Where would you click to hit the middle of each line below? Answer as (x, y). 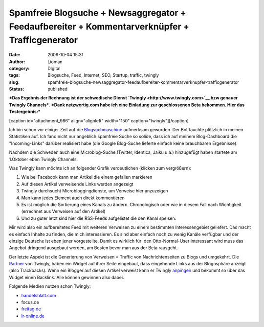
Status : (17, 89)
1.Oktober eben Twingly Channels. (44, 159)
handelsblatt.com (39, 295)
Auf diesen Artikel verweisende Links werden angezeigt (77, 184)
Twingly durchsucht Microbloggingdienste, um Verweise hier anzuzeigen (95, 191)
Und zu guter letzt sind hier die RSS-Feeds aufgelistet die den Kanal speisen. (99, 218)
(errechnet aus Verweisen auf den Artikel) (63, 211)
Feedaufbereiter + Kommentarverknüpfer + (99, 26)
